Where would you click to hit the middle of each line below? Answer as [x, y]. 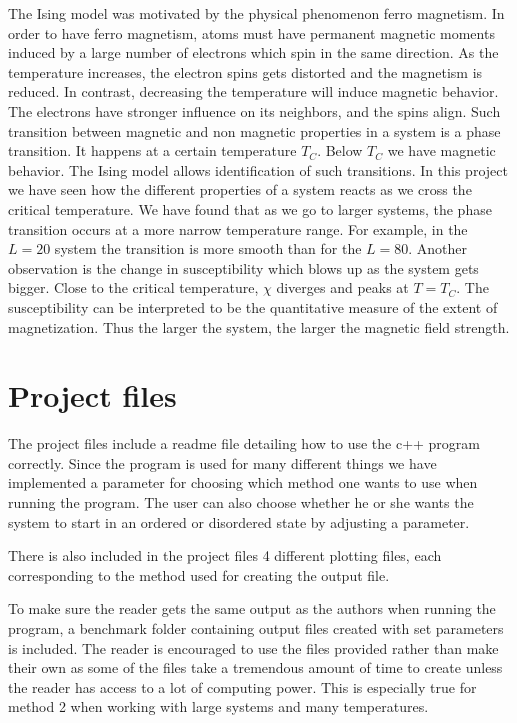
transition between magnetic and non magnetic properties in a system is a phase [254, 130]
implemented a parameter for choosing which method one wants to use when [243, 482]
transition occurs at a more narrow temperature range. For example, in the [238, 228]
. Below [340, 150]
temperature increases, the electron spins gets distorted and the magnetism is [245, 71]
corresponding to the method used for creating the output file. [199, 574]
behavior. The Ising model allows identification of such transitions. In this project [258, 169]
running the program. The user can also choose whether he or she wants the [241, 502]
